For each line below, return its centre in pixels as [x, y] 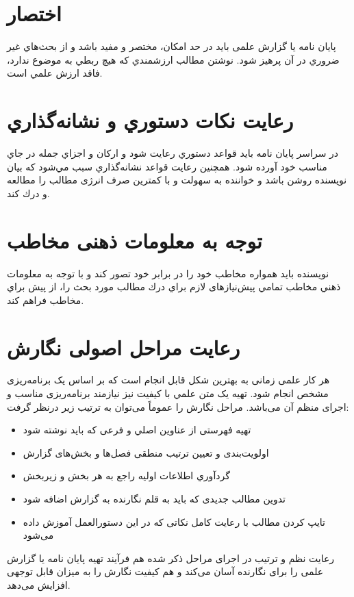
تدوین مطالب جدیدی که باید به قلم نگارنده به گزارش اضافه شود [154, 498]
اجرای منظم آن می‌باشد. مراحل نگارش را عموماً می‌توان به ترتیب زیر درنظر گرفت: [178, 406]
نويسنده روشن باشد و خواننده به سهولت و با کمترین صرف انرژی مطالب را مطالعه [177, 180]
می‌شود [38, 535]
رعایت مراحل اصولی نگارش [124, 347]
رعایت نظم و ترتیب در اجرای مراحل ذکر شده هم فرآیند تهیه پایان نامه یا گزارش [171, 558]
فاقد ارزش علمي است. [55, 73]
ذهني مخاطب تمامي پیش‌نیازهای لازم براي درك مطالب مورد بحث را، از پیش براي [174, 287]
